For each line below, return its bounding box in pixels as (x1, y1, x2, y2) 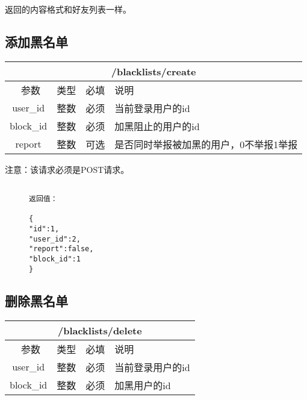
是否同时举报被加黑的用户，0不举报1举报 (114, 137, 298, 151)
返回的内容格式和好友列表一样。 (5, 3, 131, 15)
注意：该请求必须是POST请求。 (5, 163, 129, 175)
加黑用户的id (114, 378, 171, 392)
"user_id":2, (29, 234, 81, 243)
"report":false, (29, 245, 94, 254)
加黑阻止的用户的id (114, 119, 200, 133)
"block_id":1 (29, 254, 81, 263)
